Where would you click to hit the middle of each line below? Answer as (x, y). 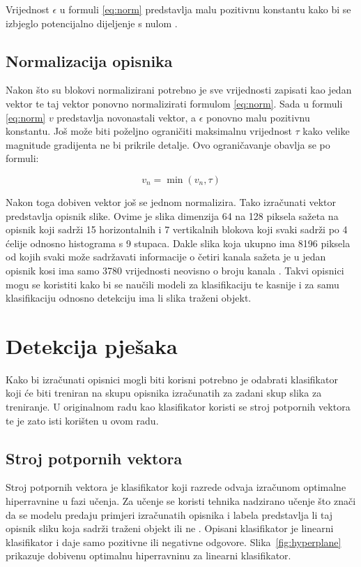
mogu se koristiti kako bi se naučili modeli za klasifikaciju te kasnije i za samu (172, 284)
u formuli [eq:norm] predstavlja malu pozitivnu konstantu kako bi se (205, 9)
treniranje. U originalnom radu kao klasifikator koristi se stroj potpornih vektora (178, 407)
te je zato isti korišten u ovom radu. (82, 420)
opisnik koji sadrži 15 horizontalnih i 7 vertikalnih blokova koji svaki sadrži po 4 (177, 229)
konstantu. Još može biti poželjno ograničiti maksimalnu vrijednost (149, 131)
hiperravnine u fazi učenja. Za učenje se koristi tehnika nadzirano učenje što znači (181, 501)
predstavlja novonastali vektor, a (126, 117)
